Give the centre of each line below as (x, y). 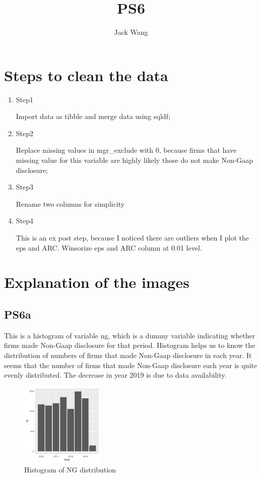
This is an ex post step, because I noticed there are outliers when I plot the (132, 237)
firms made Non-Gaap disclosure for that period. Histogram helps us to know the (130, 345)
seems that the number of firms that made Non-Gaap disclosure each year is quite (130, 365)
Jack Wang (131, 32)
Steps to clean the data (86, 75)
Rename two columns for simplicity (70, 203)
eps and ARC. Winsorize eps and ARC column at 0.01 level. (109, 247)
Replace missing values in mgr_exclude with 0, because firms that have (126, 150)
